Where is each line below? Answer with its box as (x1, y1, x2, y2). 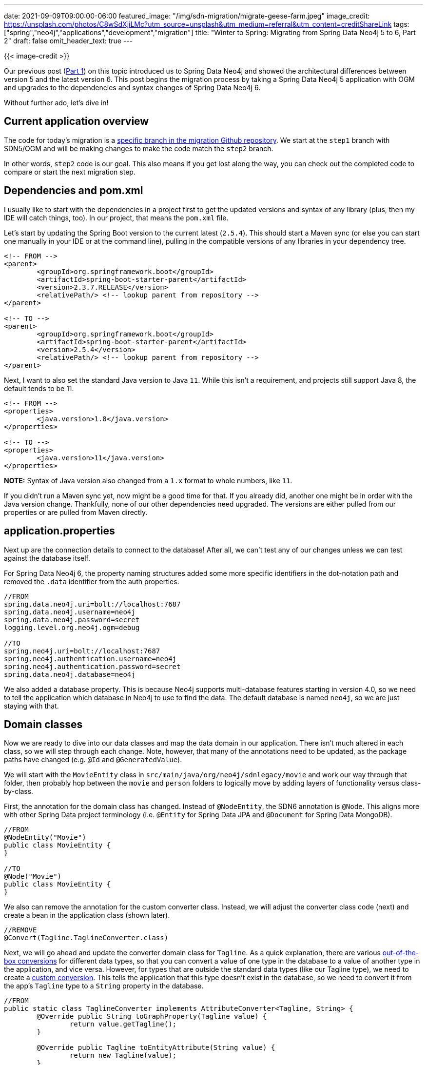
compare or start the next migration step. (4, 167, 136, 176)
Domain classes (4, 718, 83, 730)
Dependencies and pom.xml (4, 184, 143, 197)
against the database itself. (4, 553, 91, 562)
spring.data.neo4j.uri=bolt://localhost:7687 (4, 600, 181, 608)
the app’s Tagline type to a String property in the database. (4, 982, 204, 990)
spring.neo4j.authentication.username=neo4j (4, 654, 177, 663)
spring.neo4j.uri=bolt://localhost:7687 (4, 647, 160, 655)
